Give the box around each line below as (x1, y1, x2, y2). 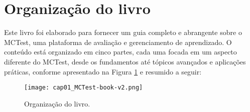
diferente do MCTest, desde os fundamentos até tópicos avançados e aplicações (4, 56, 246, 66)
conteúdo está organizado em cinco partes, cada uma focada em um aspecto (4, 46, 237, 57)
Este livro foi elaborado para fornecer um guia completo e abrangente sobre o (4, 27, 242, 37)
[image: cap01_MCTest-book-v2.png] (24, 84, 143, 91)
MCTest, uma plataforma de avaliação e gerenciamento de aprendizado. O (4, 36, 232, 47)
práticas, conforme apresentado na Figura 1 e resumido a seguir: (4, 66, 202, 76)
